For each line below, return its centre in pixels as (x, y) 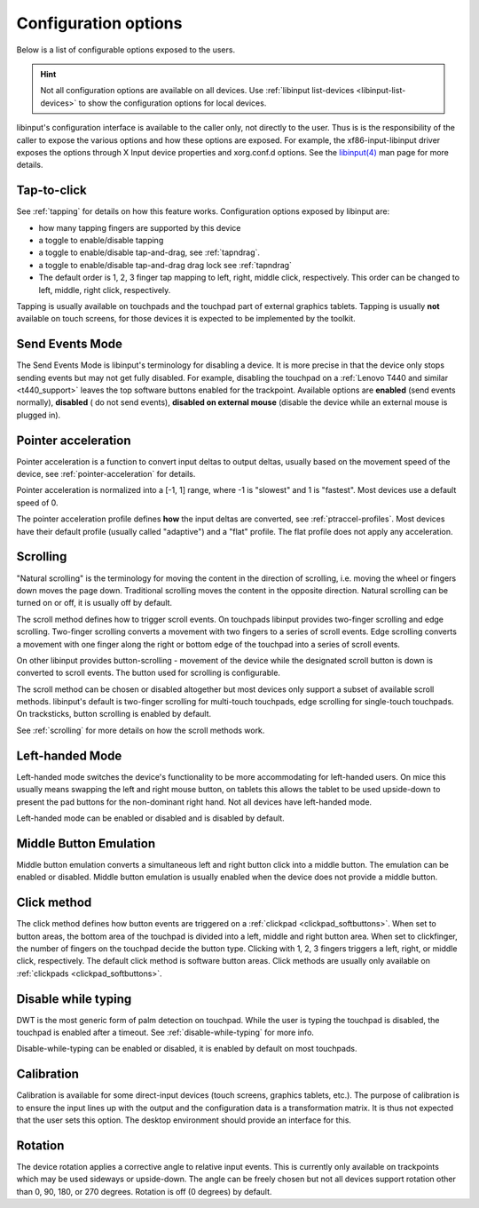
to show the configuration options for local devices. (173, 103)
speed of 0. (37, 503)
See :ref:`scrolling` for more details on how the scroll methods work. (141, 730)
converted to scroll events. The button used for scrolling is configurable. (149, 673)
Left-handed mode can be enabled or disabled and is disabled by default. (151, 818)
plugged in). (39, 415)
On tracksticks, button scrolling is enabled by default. (114, 714)
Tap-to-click (52, 191)
